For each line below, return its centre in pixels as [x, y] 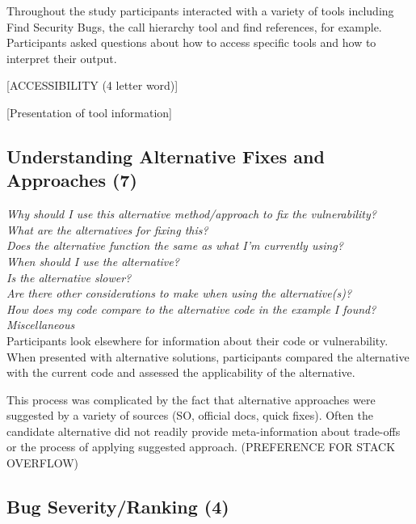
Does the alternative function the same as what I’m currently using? [175, 245]
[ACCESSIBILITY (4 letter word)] [92, 85]
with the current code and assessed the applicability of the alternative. [181, 372]
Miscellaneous [41, 325]
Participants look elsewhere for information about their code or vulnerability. [197, 340]
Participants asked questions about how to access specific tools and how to [191, 42]
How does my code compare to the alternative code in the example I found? [191, 308]
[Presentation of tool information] [89, 112]
